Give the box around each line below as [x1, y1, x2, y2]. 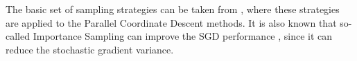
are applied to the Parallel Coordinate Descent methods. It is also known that [6, 15, 337, 29]
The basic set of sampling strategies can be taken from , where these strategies [6, 2, 340, 16]
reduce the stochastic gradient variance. [6, 42, 174, 56]
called [6, 29, 30, 43]
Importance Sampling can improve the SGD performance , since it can [33, 29, 333, 43]
